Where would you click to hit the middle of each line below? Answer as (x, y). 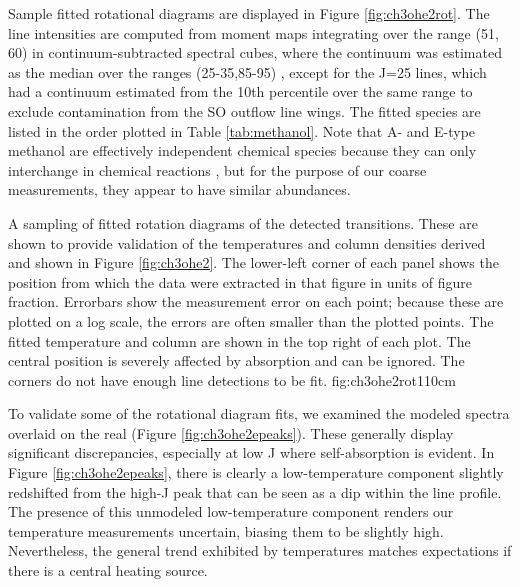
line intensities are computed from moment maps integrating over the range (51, (253, 32)
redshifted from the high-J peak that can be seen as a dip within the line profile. (255, 491)
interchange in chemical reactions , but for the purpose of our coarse (217, 169)
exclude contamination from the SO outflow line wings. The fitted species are (244, 110)
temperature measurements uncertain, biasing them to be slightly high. (226, 530)
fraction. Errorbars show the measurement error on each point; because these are (256, 301)
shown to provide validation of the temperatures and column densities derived (247, 242)
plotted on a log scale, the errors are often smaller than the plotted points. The (251, 320)
